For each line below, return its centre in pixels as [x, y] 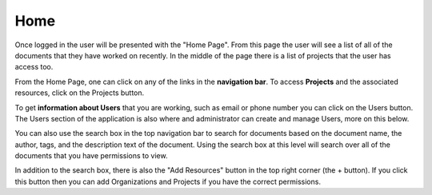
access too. [34, 67]
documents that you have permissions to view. [91, 156]
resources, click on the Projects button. [80, 93]
